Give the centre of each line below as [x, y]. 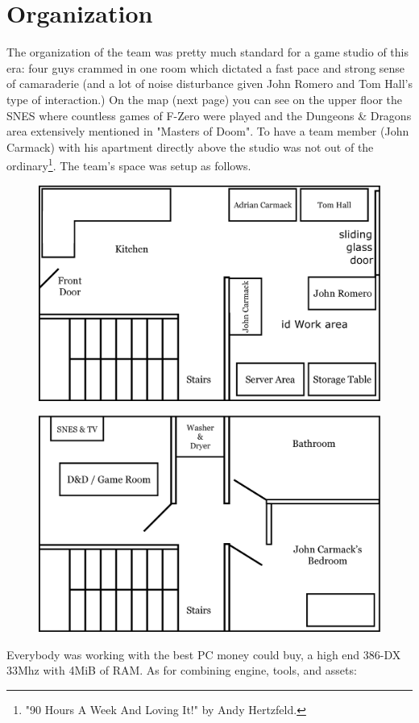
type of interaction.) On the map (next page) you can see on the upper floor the [204, 99]
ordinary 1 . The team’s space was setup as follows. [129, 164]
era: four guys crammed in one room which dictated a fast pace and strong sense [206, 67]
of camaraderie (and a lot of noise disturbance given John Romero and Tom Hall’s [209, 84]
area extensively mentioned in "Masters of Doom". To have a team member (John [208, 131]
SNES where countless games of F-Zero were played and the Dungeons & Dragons [209, 115]
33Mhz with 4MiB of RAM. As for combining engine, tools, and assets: [182, 670]
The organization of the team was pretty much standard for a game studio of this [207, 52]
